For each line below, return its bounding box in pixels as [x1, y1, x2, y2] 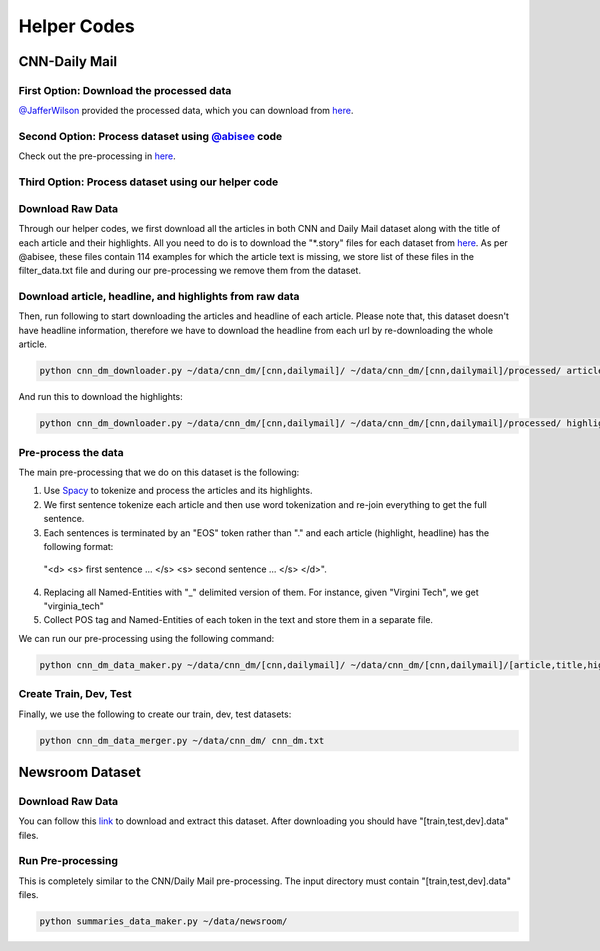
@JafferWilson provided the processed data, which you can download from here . [18, 105, 354, 117]
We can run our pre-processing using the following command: [18, 632, 275, 644]
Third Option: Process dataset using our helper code [18, 175, 279, 189]
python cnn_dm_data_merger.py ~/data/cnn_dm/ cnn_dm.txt [39, 735, 325, 746]
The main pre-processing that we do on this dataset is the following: [18, 466, 300, 478]
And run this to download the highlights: [18, 391, 184, 403]
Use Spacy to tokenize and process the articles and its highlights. [43, 485, 313, 497]
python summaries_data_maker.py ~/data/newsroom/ [39, 916, 288, 927]
